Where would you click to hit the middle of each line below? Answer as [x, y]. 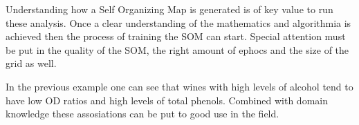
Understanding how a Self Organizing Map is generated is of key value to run [169, 9]
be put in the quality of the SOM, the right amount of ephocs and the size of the [177, 49]
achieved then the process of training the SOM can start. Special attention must [176, 36]
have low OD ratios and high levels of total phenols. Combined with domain [167, 100]
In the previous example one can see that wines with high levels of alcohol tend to [179, 86]
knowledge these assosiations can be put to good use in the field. [142, 114]
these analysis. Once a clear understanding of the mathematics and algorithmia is [178, 22]
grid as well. [31, 63]
